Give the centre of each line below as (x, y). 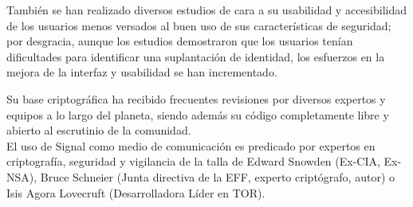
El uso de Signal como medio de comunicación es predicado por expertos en (191, 145)
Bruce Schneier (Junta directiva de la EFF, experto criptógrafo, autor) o (218, 176)
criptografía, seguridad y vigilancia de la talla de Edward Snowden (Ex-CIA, (193, 161)
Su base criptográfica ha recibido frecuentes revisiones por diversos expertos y (196, 98)
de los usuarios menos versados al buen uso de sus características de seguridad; (199, 25)
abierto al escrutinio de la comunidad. (99, 130)
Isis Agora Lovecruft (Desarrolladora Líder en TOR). (136, 192)
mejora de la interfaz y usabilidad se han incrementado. (142, 72)
